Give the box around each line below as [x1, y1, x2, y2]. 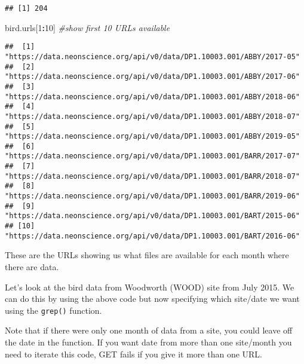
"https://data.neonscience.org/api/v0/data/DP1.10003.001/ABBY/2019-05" [5, 132, 300, 141]
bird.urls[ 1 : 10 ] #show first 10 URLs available [5, 21, 170, 33]
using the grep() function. [5, 304, 102, 316]
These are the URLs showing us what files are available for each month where [5, 249, 289, 261]
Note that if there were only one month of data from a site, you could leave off [5, 324, 293, 337]
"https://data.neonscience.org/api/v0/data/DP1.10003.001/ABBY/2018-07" [5, 112, 300, 121]
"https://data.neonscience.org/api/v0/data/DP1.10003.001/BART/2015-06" [5, 212, 300, 221]
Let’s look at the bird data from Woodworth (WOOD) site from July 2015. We [5, 280, 294, 293]
